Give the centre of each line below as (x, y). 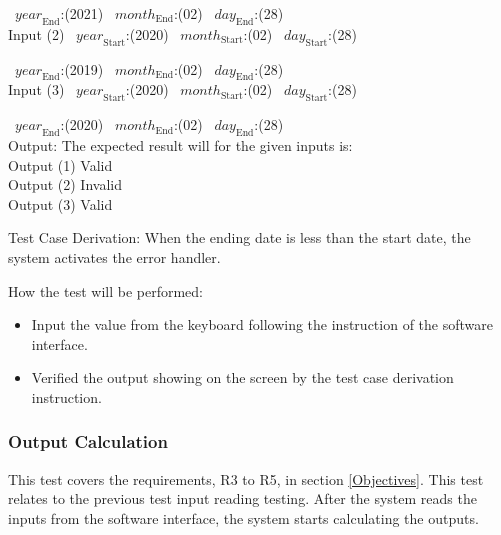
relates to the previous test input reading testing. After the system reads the (242, 498)
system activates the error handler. (114, 256)
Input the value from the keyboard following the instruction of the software (262, 324)
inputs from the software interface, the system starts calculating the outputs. (243, 517)
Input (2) (36, 33)
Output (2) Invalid (65, 184)
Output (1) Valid (60, 164)
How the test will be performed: (105, 290)
